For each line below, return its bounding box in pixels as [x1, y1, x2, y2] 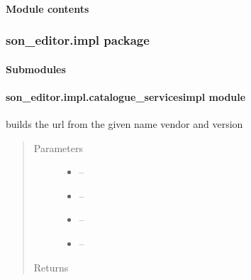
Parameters [33, 140, 83, 155]
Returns [33, 259, 69, 274]
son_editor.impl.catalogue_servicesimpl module [6, 89, 246, 104]
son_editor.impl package [6, 31, 150, 49]
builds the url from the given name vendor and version [6, 117, 243, 131]
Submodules [6, 61, 66, 76]
